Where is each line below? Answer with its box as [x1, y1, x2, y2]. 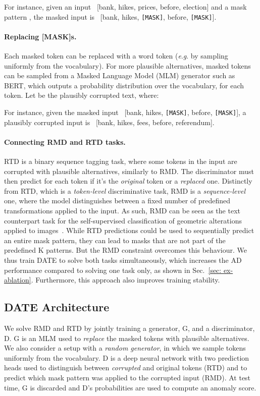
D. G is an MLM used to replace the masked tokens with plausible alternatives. [4, 332, 249, 343]
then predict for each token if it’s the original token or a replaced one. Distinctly [4, 176, 252, 186]
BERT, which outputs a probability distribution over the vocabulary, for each [4, 80, 244, 90]
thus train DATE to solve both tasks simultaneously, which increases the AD [4, 255, 242, 265]
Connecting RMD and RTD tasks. [4, 136, 126, 147]
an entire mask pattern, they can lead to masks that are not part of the [4, 235, 226, 245]
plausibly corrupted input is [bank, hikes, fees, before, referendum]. [4, 117, 215, 127]
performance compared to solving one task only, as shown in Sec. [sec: [4, 264, 222, 275]
